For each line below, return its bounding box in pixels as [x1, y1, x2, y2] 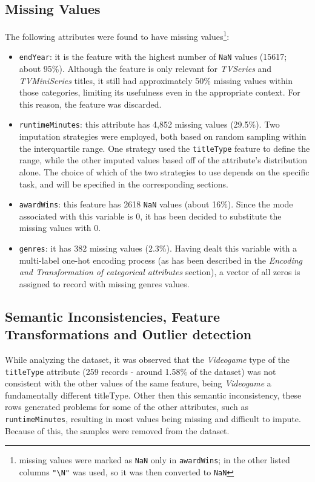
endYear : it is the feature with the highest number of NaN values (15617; [19, 50, 287, 63]
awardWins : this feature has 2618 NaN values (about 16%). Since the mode [19, 198, 293, 210]
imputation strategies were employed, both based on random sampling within [19, 130, 307, 143]
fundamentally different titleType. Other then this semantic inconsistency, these [5, 388, 302, 401]
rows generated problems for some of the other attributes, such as [5, 400, 248, 413]
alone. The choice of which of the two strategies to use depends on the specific [19, 165, 310, 178]
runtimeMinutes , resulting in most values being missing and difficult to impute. [5, 412, 301, 425]
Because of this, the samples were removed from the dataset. [5, 424, 230, 437]
